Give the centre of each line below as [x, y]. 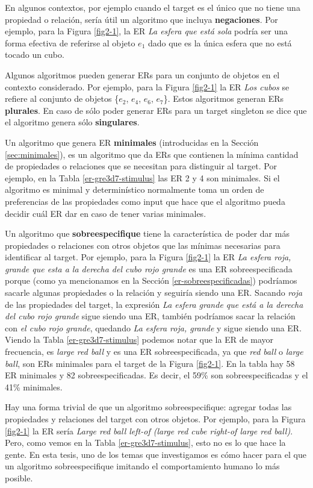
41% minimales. [34, 386]
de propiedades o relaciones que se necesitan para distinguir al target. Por [141, 166]
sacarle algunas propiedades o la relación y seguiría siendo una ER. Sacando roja [154, 292]
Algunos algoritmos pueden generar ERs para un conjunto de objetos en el [142, 74]
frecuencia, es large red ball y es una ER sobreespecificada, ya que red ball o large [154, 352]
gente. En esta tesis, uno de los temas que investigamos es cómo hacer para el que [156, 454]
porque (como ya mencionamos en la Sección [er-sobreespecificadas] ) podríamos [151, 280]
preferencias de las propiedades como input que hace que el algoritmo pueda [145, 201]
